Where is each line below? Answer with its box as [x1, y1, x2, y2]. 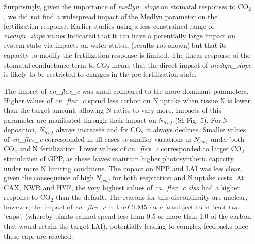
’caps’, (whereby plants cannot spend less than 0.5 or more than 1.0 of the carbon [4, 211, 251, 221]
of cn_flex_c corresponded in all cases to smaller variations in [4, 134, 191, 144]
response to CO [4, 192, 51, 202]
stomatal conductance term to [4, 59, 95, 70]
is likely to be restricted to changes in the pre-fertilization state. [4, 69, 197, 79]
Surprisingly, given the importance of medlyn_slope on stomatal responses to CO [4, 1, 249, 11]
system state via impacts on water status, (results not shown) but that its [4, 40, 227, 50]
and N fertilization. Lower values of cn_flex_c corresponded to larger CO [19, 143, 242, 154]
